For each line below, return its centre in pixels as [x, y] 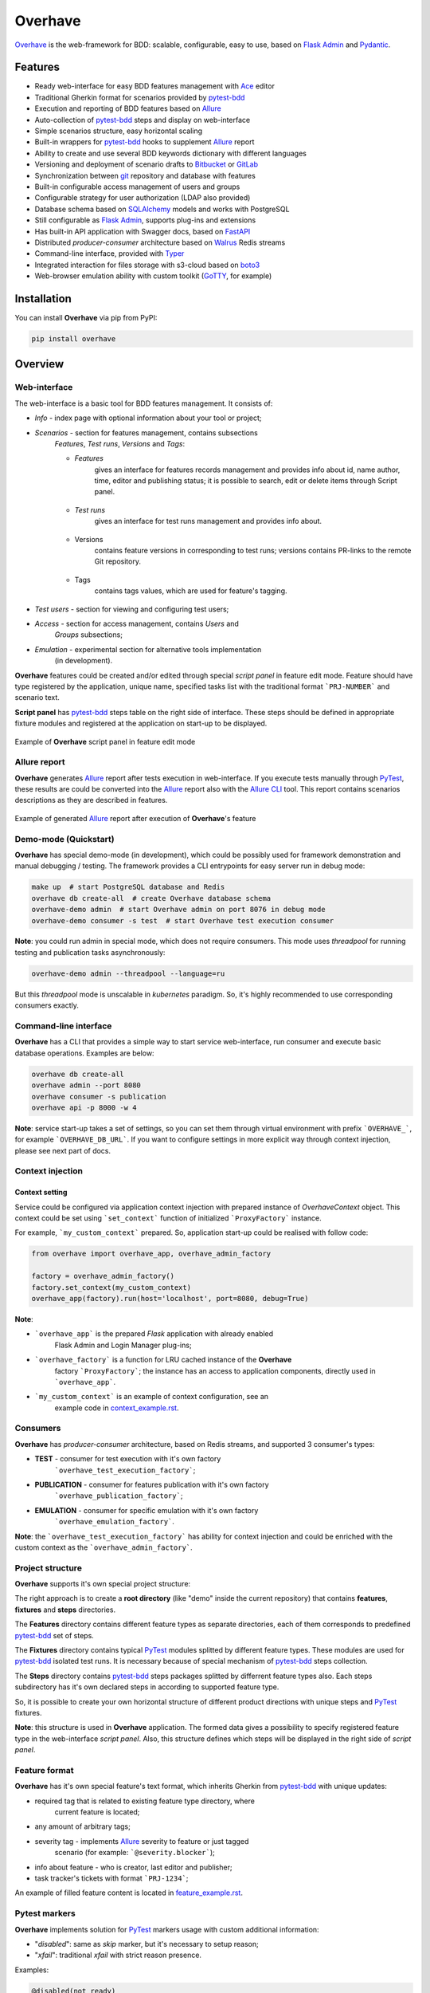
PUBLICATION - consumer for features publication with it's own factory [152, 1484]
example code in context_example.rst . [117, 1408]
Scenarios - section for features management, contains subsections [146, 432]
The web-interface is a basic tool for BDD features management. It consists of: [144, 403]
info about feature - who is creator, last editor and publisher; [133, 1867]
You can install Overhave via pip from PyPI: [86, 318]
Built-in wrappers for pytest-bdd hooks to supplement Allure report [145, 142]
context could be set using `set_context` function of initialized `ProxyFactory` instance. [168, 1218]
